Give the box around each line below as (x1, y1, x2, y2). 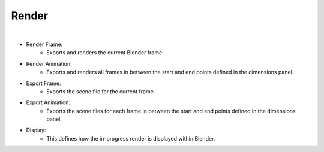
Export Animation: (26, 99, 71, 106)
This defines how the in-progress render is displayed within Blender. (46, 135, 215, 142)
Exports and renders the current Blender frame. (46, 49, 164, 56)
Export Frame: (26, 80, 61, 87)
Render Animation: (26, 60, 72, 67)
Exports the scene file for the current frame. (46, 87, 155, 95)
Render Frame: (26, 41, 63, 48)
